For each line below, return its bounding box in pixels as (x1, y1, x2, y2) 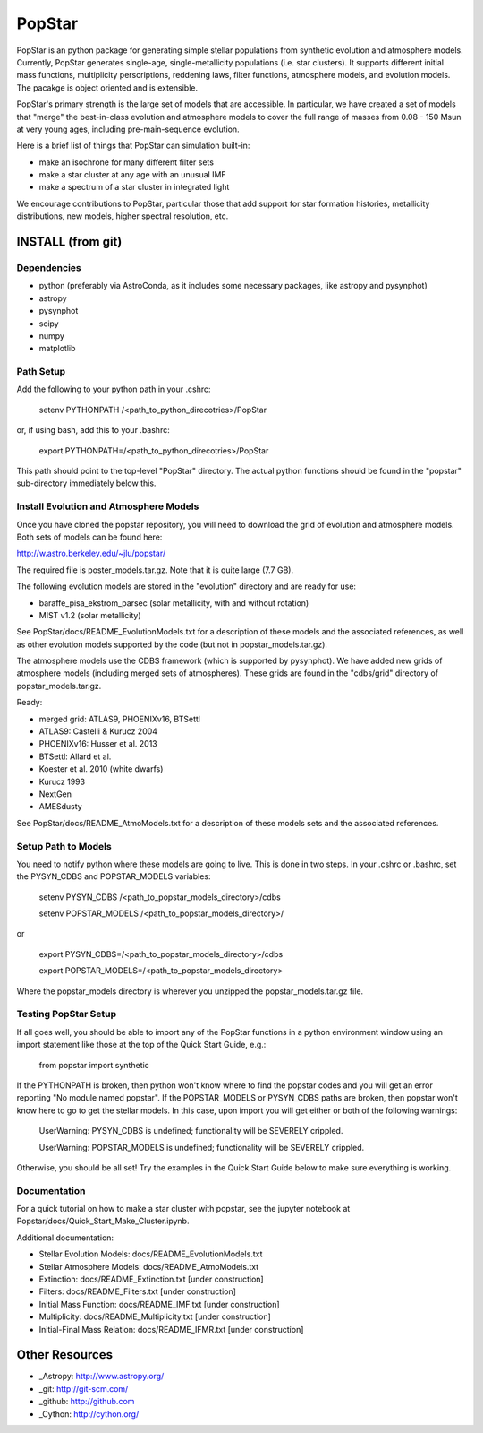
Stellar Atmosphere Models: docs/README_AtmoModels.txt (38, 1261, 259, 1272)
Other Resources (16, 1347, 114, 1362)
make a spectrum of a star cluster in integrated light (38, 182, 230, 193)
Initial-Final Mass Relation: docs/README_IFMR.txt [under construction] (38, 1324, 304, 1334)
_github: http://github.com (38, 1396, 135, 1407)
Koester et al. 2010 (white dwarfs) (38, 764, 164, 774)
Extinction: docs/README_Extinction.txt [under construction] (38, 1273, 264, 1285)
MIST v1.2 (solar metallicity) (38, 609, 142, 620)
